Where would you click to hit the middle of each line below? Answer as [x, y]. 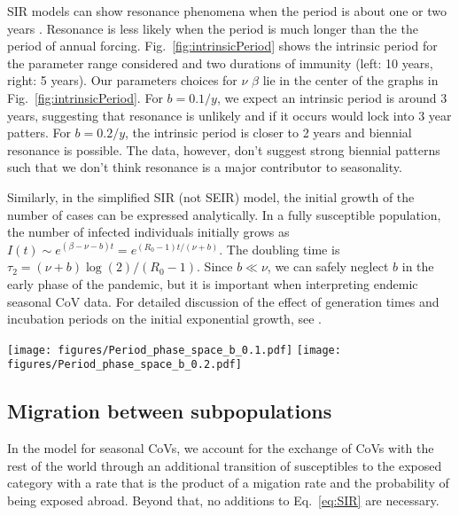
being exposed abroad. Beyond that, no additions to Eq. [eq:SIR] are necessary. [223, 500]
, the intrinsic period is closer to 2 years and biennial [268, 133]
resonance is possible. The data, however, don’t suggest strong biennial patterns [224, 149]
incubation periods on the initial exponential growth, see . [164, 319]
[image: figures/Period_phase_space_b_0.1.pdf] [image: [174, 350]
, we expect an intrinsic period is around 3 [332, 97]
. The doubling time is [280, 249]
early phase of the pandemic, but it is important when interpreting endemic [213, 283]
